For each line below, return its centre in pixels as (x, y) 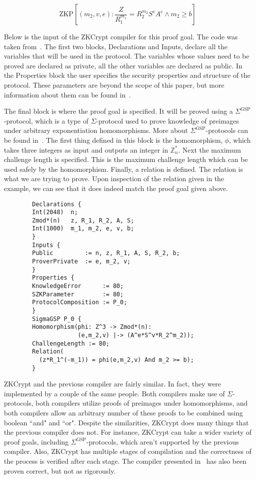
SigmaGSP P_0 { (57, 319)
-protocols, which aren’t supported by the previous (162, 441)
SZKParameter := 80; (78, 294)
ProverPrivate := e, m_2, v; (81, 262)
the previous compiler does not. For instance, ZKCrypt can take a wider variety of (128, 432)
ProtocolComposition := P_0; (80, 303)
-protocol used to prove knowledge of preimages (168, 120)
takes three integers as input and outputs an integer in (86, 149)
